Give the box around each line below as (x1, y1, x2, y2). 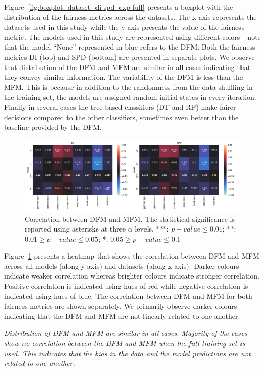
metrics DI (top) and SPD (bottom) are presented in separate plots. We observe (4, 51, 255, 62)
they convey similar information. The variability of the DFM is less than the (4, 72, 243, 82)
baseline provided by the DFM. (4, 122, 102, 132)
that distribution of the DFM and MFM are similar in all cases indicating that (4, 61, 251, 72)
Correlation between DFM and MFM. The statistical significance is (25, 213, 235, 224)
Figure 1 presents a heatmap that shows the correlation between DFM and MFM (4, 250, 259, 261)
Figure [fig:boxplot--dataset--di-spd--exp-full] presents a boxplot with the (4, 2, 233, 12)
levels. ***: (135, 223, 169, 234)
